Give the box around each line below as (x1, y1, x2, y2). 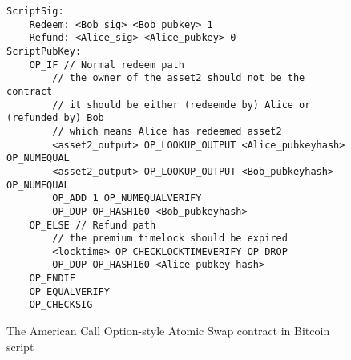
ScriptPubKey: (6, 45, 82, 57)
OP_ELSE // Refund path (29, 219, 156, 231)
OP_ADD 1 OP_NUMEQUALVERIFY (52, 192, 202, 204)
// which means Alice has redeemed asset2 (52, 125, 282, 137)
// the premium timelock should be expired (52, 233, 288, 245)
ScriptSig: (6, 6, 64, 17)
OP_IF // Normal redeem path (29, 59, 184, 71)
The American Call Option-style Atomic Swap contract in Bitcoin (6, 322, 330, 339)
